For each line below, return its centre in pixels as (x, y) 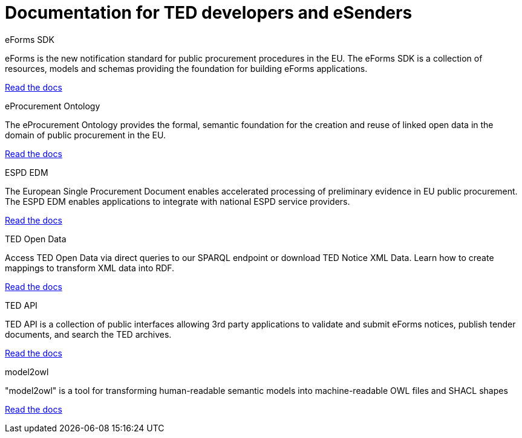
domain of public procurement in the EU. (85, 135)
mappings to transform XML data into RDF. (90, 268)
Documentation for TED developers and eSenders (209, 13)
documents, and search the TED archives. (88, 334)
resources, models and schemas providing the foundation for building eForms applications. (186, 68)
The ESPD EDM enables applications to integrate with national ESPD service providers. (178, 201)
